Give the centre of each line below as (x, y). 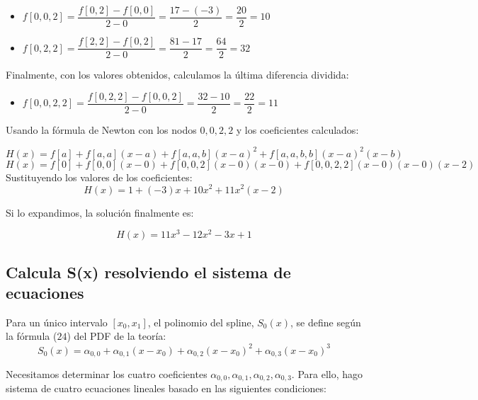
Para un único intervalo (57, 322)
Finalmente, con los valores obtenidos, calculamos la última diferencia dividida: (177, 75)
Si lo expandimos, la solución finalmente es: (100, 212)
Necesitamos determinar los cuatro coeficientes (107, 373)
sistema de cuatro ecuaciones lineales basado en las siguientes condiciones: (166, 388)
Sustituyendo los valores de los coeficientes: (99, 177)
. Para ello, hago (327, 373)
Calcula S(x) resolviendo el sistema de (148, 272)
